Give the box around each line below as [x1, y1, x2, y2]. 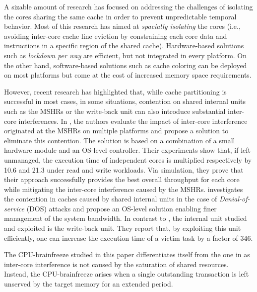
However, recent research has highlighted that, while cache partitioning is [4, 86, 227, 97]
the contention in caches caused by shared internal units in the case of [4, 194, 217, 204]
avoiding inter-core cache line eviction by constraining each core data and [4, 30, 227, 41]
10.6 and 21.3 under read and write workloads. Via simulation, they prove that [4, 164, 244, 175]
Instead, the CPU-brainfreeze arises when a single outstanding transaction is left [4, 269, 249, 279]
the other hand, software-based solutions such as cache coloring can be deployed [4, 60, 247, 70]
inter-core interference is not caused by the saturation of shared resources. [4, 259, 229, 269]
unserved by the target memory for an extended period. [4, 279, 173, 289]
